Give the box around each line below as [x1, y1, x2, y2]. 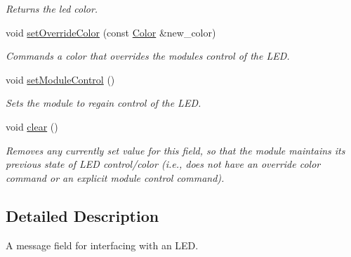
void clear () [6, 119, 58, 133]
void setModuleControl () [6, 72, 115, 86]
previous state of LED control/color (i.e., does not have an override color [6, 157, 321, 171]
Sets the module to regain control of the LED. [6, 95, 201, 110]
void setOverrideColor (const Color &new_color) [6, 25, 216, 39]
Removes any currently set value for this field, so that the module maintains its [6, 143, 345, 157]
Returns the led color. [6, 1, 98, 15]
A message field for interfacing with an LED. [6, 237, 199, 252]
